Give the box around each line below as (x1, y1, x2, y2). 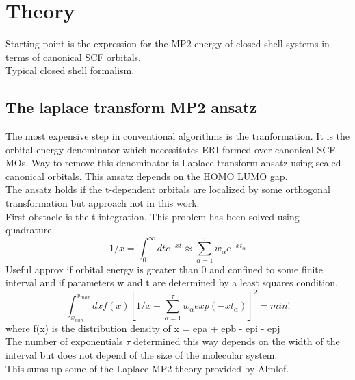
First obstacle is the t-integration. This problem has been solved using (5, 209, 300, 223)
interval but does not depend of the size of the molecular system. (5, 348, 278, 362)
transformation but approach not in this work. (5, 196, 200, 210)
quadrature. (5, 223, 55, 237)
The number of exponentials (5, 334, 123, 349)
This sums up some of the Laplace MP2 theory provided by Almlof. (5, 361, 289, 375)
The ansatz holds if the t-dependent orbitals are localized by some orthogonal (5, 182, 330, 197)
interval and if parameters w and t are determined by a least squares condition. (5, 275, 338, 290)
